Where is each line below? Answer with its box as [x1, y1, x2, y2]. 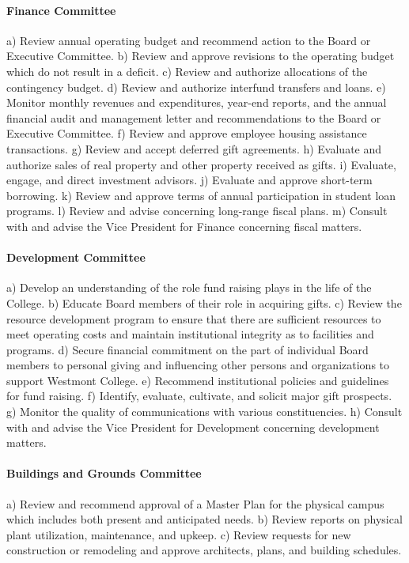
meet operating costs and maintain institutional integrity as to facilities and [6, 326, 374, 342]
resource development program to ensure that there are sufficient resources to [6, 310, 381, 327]
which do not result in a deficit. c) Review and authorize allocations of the [6, 62, 368, 79]
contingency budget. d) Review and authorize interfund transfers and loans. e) [6, 78, 386, 95]
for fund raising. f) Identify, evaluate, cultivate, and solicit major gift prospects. [6, 387, 392, 404]
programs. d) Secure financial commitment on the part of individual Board [6, 341, 369, 357]
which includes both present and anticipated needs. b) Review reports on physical [6, 511, 403, 527]
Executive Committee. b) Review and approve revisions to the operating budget [6, 47, 395, 64]
